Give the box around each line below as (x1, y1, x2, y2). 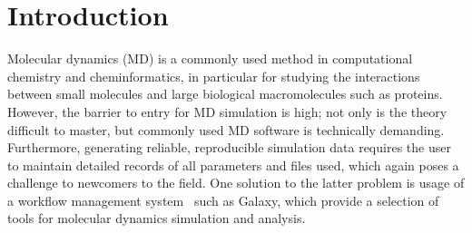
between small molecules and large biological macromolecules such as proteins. (7, 84, 443, 103)
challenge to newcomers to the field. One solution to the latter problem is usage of (7, 173, 465, 192)
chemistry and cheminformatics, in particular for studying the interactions (7, 66, 420, 85)
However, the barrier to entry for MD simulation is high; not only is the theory (7, 102, 447, 121)
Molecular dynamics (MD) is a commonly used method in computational (7, 49, 413, 68)
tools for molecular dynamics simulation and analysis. (7, 209, 306, 228)
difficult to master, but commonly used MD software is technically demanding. (7, 120, 445, 139)
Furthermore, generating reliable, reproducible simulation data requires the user (7, 138, 451, 157)
